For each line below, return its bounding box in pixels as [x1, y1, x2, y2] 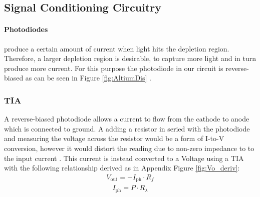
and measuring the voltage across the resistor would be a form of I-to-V [4, 133, 224, 143]
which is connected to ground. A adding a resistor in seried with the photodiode [4, 123, 250, 133]
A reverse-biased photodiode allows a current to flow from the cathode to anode [4, 113, 249, 124]
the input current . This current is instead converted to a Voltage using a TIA [4, 152, 244, 163]
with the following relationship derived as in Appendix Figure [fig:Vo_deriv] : [4, 162, 240, 173]
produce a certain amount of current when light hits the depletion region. [4, 43, 229, 53]
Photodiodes [4, 24, 48, 34]
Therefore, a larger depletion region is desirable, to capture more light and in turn [4, 53, 256, 63]
